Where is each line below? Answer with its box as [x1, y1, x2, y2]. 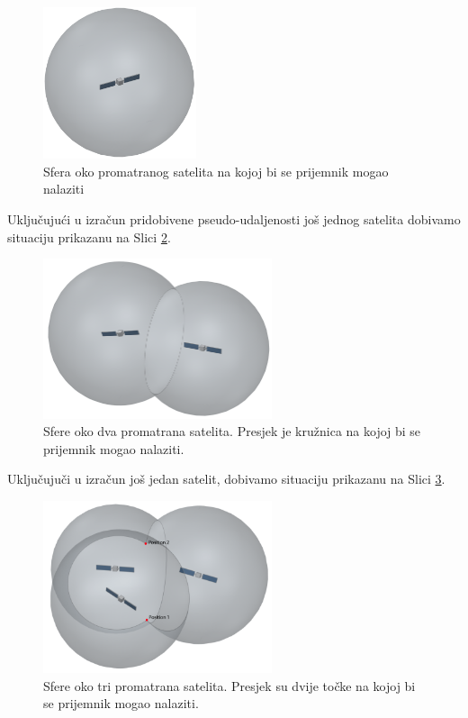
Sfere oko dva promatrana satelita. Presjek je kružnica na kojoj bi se [43, 422, 421, 441]
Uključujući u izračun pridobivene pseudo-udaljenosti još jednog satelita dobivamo [7, 210, 461, 229]
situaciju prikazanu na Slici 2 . [7, 227, 171, 246]
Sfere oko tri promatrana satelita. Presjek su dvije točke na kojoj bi [43, 676, 416, 695]
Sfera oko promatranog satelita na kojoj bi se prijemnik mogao [43, 161, 389, 180]
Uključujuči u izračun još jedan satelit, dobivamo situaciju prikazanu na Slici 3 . [7, 469, 445, 488]
